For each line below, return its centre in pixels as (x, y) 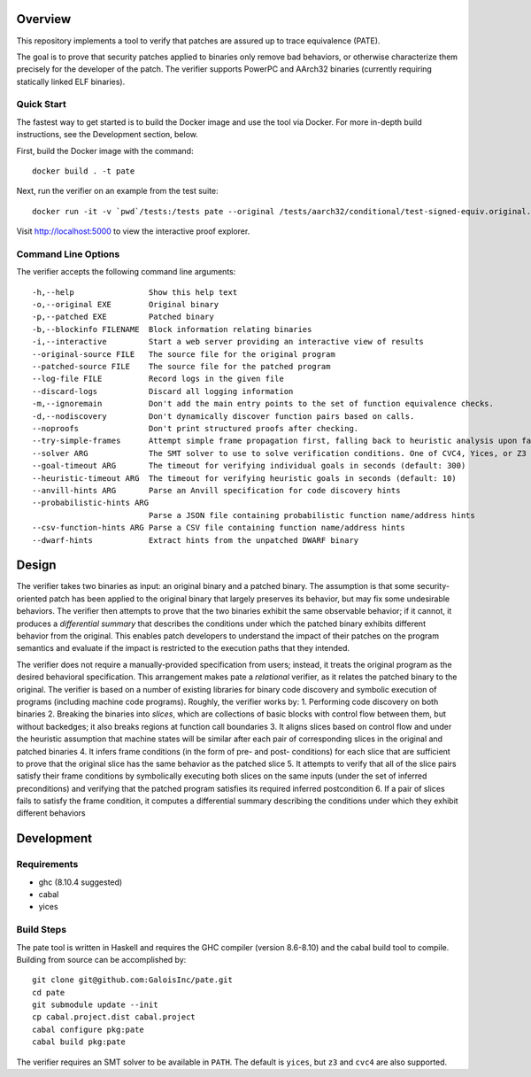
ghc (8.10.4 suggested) (81, 882)
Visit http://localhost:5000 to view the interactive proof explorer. (133, 231)
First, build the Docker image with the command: (105, 151)
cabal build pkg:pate (79, 1042)
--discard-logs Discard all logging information (163, 391)
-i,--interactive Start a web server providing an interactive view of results (228, 342)
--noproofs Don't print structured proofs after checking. (196, 428)
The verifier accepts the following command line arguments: (126, 272)
